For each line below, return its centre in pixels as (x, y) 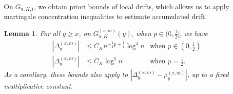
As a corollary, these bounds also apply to (66, 74)
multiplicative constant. (39, 86)
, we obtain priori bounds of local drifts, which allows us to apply (131, 6)
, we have (194, 33)
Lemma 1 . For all (32, 33)
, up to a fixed (208, 74)
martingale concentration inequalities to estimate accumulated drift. (106, 16)
